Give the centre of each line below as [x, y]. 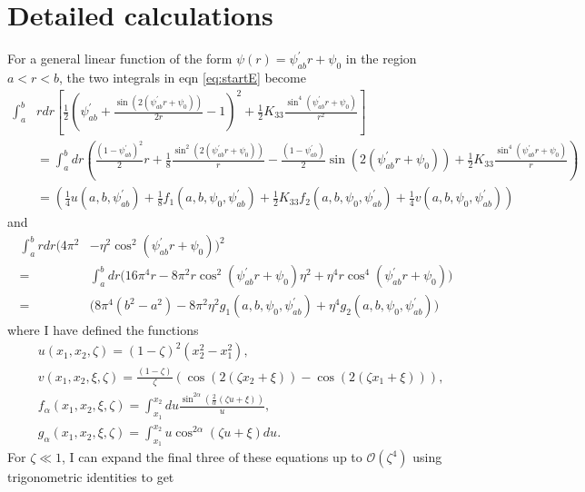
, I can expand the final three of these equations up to [212, 457]
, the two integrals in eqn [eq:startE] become [183, 77]
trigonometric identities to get [91, 477]
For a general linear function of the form [120, 59]
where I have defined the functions [103, 330]
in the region [381, 59]
